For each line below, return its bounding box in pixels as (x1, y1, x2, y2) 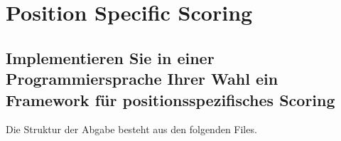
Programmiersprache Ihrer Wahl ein (6, 68, 278, 90)
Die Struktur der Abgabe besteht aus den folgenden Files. (6, 122, 257, 137)
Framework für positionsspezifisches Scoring (6, 88, 335, 110)
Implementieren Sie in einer (6, 46, 215, 68)
